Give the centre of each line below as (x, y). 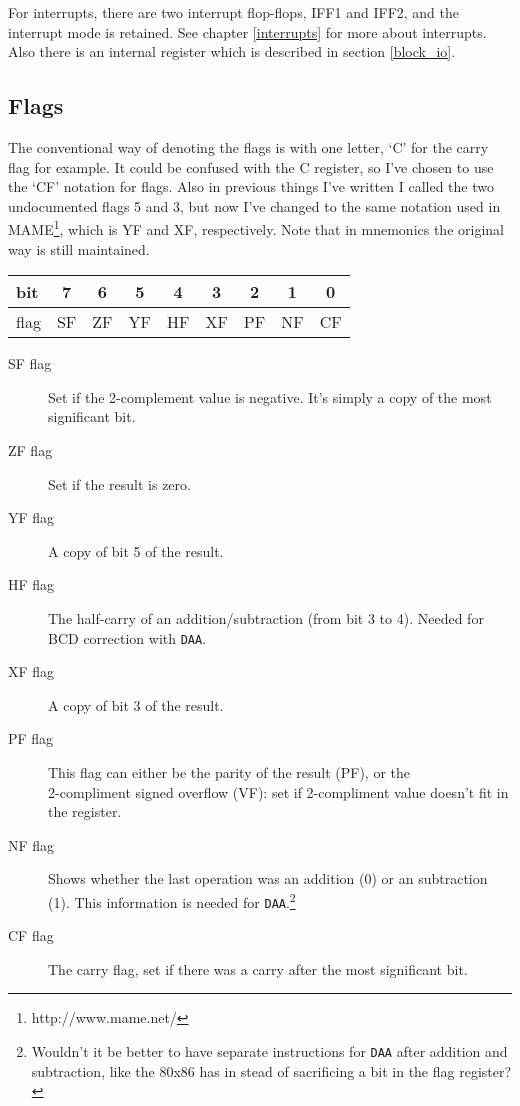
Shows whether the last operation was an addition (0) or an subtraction (268, 878)
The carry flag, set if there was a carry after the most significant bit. (258, 968)
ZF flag (30, 449)
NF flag (31, 844)
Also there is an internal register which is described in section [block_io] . (232, 51)
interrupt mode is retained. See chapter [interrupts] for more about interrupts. (247, 31)
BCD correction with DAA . (127, 637)
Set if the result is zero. (119, 483)
